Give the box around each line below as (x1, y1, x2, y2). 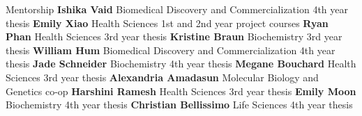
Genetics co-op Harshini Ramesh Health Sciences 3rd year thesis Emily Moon (6, 83, 356, 98)
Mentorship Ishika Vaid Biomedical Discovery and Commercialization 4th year (6, 2, 348, 16)
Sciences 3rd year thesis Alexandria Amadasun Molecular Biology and (6, 69, 319, 84)
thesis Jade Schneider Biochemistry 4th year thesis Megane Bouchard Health (6, 56, 356, 71)
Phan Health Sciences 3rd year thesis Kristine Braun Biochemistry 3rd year (6, 29, 342, 44)
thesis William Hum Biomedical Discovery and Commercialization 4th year (6, 42, 335, 57)
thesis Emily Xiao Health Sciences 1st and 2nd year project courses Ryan (6, 15, 329, 30)
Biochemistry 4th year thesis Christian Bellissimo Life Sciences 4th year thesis (6, 97, 353, 112)
